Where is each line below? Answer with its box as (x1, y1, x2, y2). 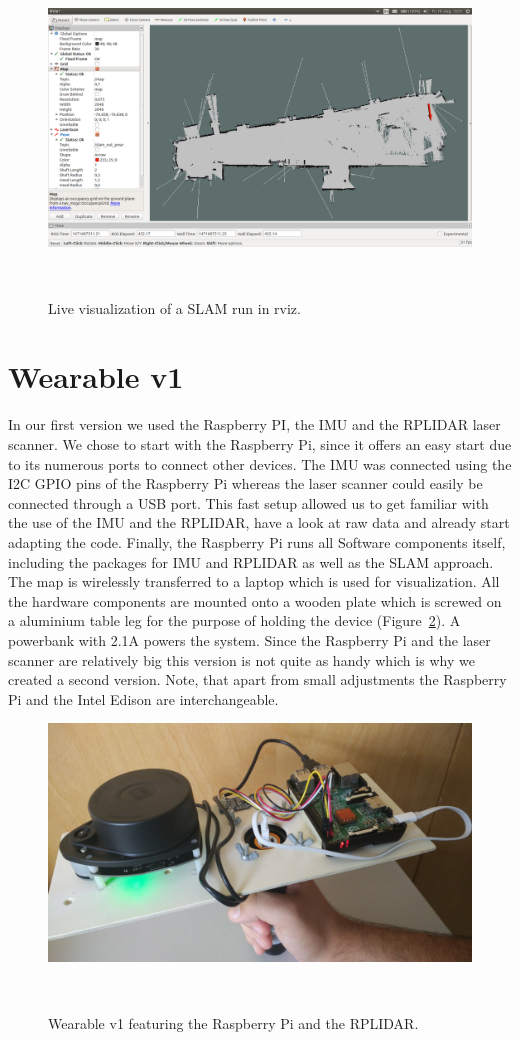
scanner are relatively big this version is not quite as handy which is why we (8, 649, 475, 670)
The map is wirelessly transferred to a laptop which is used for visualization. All (8, 571, 500, 592)
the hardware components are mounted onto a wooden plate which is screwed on (8, 590, 502, 611)
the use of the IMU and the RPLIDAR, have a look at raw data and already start (8, 512, 510, 533)
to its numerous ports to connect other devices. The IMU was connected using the (8, 453, 512, 474)
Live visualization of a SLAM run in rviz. (48, 297, 301, 318)
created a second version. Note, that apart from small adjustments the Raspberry (8, 669, 507, 690)
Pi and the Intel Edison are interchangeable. (8, 688, 279, 709)
